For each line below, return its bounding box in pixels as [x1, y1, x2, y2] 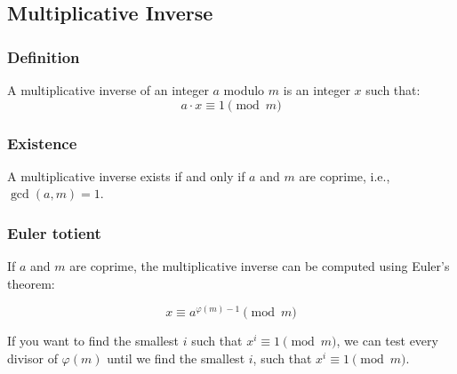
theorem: [7, 274, 55, 292]
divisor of [7, 349, 58, 368]
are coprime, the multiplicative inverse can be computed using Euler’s [69, 257, 450, 275]
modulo [223, 81, 265, 99]
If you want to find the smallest [7, 331, 180, 350]
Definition [7, 45, 80, 68]
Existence [7, 131, 77, 154]
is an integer [283, 81, 350, 99]
